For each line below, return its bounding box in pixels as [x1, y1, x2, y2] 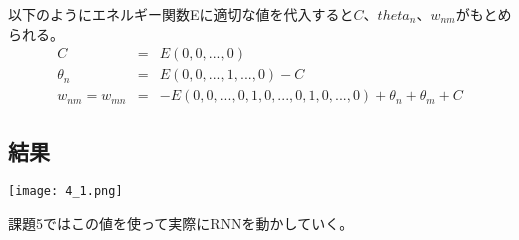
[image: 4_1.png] [8, 184, 123, 199]
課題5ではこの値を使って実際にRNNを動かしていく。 [8, 213, 354, 234]
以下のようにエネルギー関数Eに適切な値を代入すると [8, 4, 354, 24]
